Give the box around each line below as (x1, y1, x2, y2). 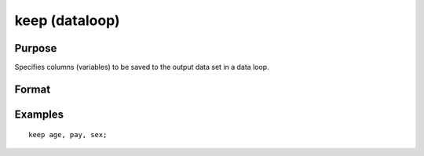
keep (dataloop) (14, 12, 120, 29)
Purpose (14, 42, 57, 55)
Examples (14, 107, 64, 121)
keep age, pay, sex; (28, 130, 108, 140)
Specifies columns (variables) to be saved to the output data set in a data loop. (14, 63, 270, 72)
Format (14, 82, 51, 96)
